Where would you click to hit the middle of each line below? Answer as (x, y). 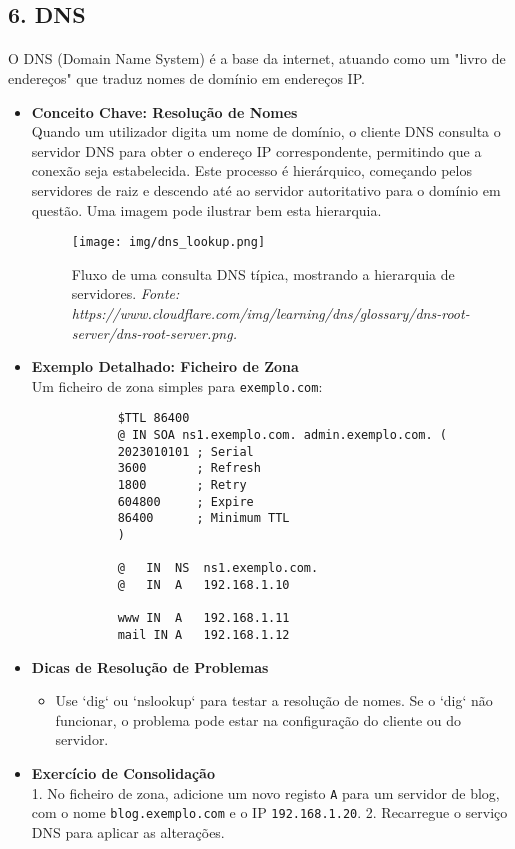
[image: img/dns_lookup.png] (168, 242)
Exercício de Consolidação (123, 772)
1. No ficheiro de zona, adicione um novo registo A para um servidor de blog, (265, 792)
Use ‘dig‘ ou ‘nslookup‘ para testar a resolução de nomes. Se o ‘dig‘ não (274, 700)
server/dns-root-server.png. (154, 332)
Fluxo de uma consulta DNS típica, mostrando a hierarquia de (263, 273)
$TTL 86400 (153, 418)
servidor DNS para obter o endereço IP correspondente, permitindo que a (256, 150)
